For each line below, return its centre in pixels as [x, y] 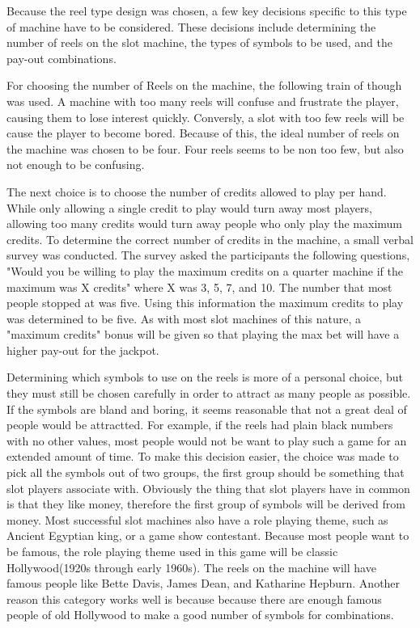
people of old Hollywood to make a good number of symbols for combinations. [200, 615]
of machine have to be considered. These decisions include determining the [191, 26]
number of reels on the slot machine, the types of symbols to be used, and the [199, 42]
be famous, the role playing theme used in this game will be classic [172, 551]
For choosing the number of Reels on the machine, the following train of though [204, 85]
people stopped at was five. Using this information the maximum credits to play [205, 303]
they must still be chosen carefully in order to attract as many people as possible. [209, 393]
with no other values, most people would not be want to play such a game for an [207, 440]
